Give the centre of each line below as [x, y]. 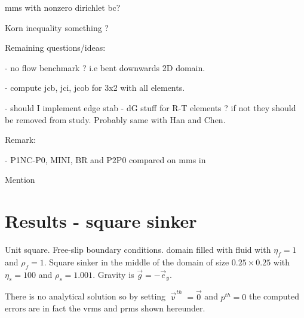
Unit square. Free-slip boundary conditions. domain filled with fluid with [138, 250]
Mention [20, 180]
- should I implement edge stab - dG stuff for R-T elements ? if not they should [151, 107]
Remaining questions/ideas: [55, 48]
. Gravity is [113, 274]
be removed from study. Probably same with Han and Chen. [115, 119]
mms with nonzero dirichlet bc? [63, 7]
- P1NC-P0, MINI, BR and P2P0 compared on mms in [105, 159]
